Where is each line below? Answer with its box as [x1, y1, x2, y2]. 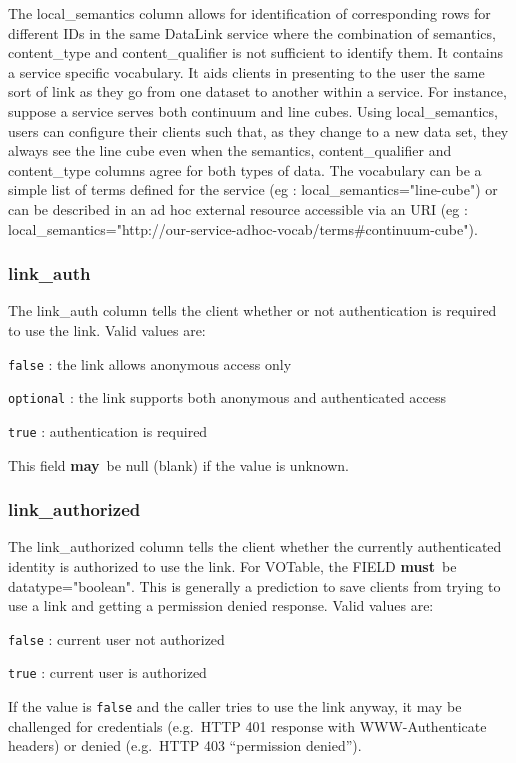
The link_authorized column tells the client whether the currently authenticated [8, 536, 502, 557]
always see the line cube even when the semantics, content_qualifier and [8, 140, 452, 161]
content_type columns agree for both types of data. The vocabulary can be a [8, 159, 482, 180]
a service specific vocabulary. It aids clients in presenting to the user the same [8, 61, 485, 82]
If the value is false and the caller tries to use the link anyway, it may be [8, 696, 462, 716]
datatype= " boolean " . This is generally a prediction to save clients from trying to [8, 575, 501, 596]
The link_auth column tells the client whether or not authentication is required [8, 300, 497, 321]
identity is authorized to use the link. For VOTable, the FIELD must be [8, 555, 457, 576]
